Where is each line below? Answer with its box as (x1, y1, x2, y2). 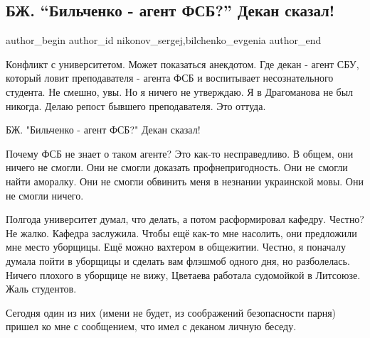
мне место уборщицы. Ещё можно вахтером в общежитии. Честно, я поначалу (6, 239, 346, 254)
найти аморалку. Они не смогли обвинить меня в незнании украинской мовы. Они (6, 173, 364, 188)
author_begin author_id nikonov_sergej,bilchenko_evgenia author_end (6, 33, 322, 48)
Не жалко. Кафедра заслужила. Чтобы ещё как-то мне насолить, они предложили (6, 225, 357, 240)
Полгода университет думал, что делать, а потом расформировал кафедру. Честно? (6, 212, 364, 227)
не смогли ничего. (6, 187, 84, 202)
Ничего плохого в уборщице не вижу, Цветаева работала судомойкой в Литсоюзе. (6, 267, 361, 282)
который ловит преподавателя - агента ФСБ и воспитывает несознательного (6, 70, 334, 85)
